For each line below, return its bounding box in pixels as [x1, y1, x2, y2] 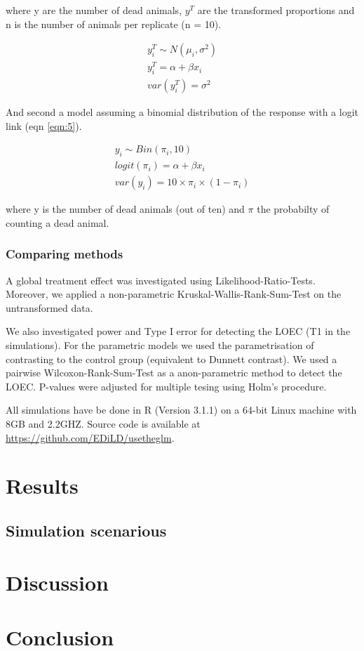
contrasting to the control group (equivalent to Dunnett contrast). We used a [6, 351, 337, 366]
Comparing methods [6, 245, 123, 263]
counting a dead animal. [6, 215, 109, 230]
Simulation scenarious [6, 519, 167, 541]
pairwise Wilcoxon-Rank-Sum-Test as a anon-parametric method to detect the [6, 365, 342, 380]
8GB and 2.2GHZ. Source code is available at [6, 416, 201, 430]
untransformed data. [6, 300, 93, 315]
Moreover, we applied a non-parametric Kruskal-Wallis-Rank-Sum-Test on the [6, 287, 342, 301]
